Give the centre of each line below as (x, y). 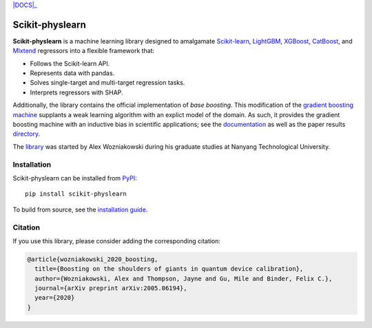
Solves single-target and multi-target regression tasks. (107, 83)
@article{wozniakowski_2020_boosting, (93, 259)
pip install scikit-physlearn (76, 194)
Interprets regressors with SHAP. (76, 92)
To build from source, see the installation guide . (80, 209)
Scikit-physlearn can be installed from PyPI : (75, 178)
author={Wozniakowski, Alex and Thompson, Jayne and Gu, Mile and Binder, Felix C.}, (184, 278)
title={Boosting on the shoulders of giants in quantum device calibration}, (169, 269)
